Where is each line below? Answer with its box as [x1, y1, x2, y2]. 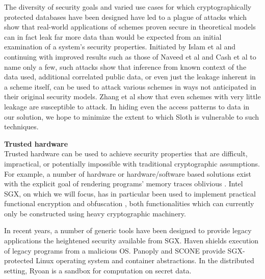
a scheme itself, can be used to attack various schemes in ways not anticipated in [4, 81, 256, 92]
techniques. [4, 121, 39, 132]
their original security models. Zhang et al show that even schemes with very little [4, 91, 261, 102]
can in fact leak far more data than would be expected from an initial [4, 31, 222, 42]
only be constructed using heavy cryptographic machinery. [4, 208, 186, 218]
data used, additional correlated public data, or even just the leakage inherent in [4, 71, 256, 82]
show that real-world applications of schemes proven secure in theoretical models [4, 21, 256, 32]
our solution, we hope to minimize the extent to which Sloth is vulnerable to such [4, 111, 259, 122]
